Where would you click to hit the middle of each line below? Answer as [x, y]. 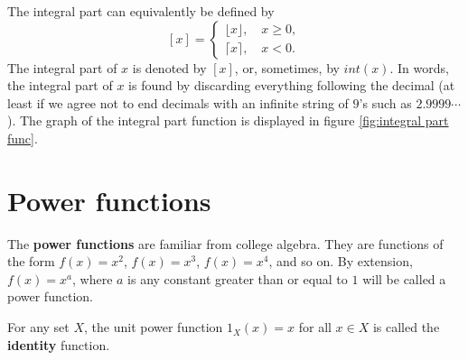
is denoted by [169, 67]
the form [31, 261]
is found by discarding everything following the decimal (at [292, 85]
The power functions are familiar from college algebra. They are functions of [225, 243]
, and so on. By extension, [341, 261]
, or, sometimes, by [287, 67]
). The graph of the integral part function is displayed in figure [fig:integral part [228, 120]
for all [315, 327]
